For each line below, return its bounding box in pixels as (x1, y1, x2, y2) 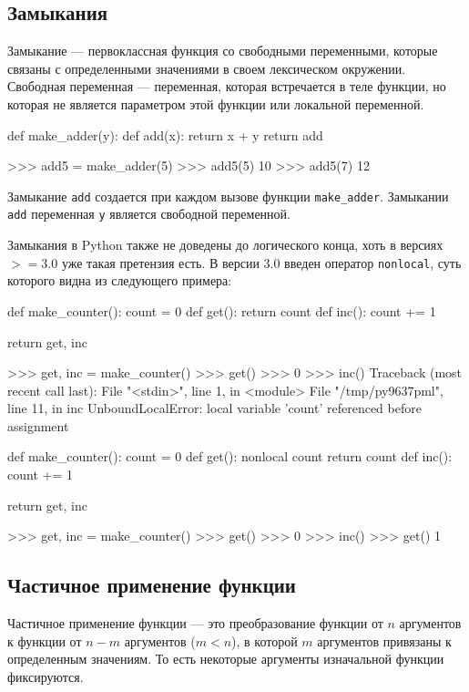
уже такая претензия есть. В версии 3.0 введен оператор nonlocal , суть (61, 253, 462, 272)
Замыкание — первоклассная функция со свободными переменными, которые (7, 41, 438, 60)
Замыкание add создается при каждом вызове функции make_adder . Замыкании (7, 186, 449, 205)
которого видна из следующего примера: (7, 271, 232, 290)
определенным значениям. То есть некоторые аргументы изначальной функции (7, 649, 444, 668)
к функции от (7, 631, 82, 650)
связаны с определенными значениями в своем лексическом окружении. (7, 58, 406, 77)
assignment (7, 416, 69, 435)
